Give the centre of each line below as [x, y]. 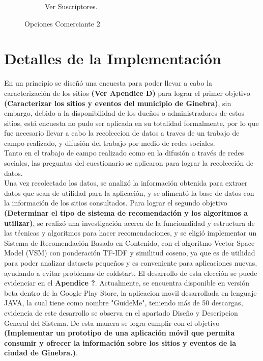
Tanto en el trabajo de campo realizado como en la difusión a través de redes [124, 153]
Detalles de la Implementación [113, 58]
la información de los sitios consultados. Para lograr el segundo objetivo [116, 203]
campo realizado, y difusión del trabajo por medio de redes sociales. [110, 143]
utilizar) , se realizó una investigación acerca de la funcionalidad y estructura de [129, 223]
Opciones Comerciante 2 [62, 23]
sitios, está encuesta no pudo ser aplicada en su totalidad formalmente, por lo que [131, 123]
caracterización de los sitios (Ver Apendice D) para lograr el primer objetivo [127, 93]
